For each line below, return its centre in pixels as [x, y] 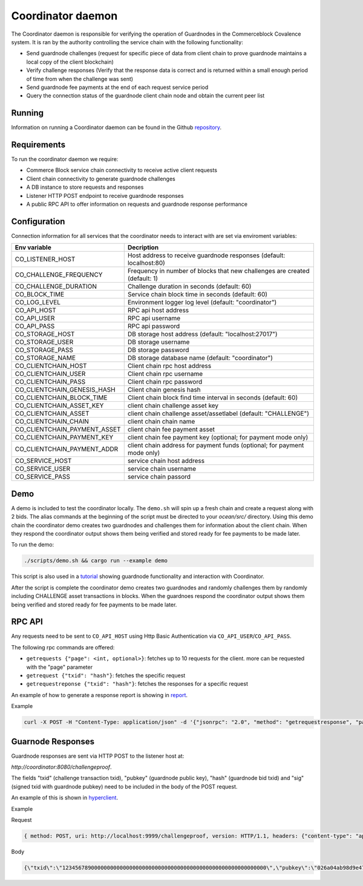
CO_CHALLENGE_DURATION [56, 286]
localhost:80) [146, 263]
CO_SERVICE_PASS [43, 477]
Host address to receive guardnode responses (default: [206, 255]
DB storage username [159, 342]
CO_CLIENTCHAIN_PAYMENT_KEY [64, 438]
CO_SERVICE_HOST [43, 461]
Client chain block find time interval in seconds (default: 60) [213, 398]
